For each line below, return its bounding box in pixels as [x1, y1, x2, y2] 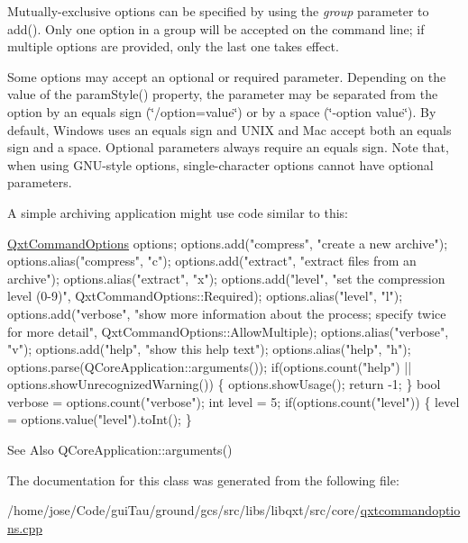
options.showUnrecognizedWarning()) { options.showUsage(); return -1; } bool [7, 375, 441, 394]
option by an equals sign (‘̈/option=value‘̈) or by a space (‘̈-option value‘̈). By [7, 102, 436, 121]
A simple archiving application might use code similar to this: [7, 203, 348, 222]
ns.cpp [7, 518, 42, 537]
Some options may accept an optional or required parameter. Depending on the [7, 67, 446, 86]
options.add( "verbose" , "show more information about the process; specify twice [7, 303, 446, 322]
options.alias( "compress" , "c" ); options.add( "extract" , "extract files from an [7, 251, 417, 270]
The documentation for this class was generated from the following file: [7, 470, 399, 489]
